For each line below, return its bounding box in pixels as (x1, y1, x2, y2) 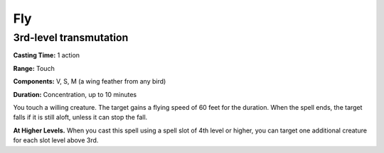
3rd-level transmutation (13, 31, 129, 44)
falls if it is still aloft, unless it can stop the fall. (13, 113, 148, 122)
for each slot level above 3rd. (13, 136, 99, 144)
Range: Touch (13, 64, 55, 72)
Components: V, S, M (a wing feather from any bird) (13, 77, 166, 86)
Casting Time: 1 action (13, 51, 80, 59)
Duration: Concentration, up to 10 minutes (13, 90, 137, 98)
